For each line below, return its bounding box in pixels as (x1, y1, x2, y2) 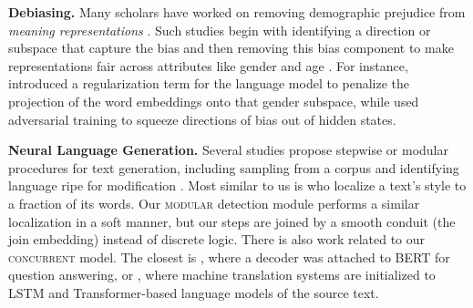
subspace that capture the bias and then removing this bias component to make (8, 38, 454, 57)
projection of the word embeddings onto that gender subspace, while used (8, 91, 419, 110)
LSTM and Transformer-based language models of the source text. (8, 282, 379, 302)
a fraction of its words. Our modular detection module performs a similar (8, 193, 420, 212)
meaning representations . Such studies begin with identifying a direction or (8, 20, 431, 39)
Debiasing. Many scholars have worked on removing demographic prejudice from (8, 3, 466, 21)
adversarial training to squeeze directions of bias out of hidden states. (8, 109, 396, 128)
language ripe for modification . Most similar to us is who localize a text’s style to (8, 176, 467, 195)
